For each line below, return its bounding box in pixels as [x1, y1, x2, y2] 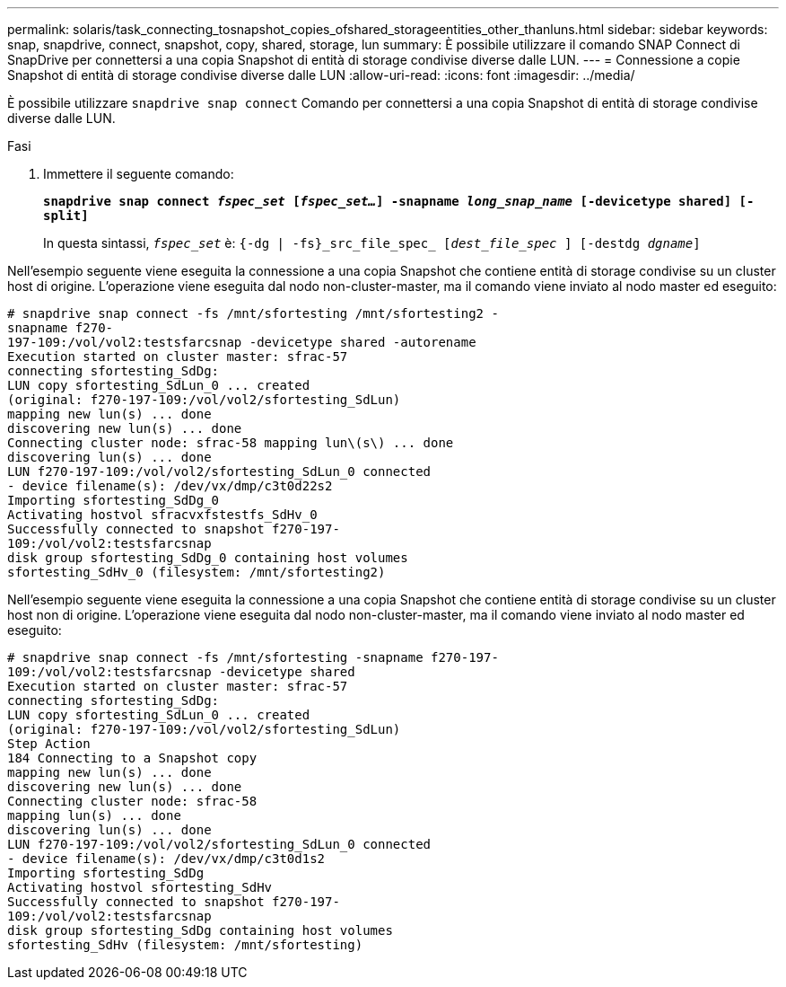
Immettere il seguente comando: [43, 166, 234, 181]
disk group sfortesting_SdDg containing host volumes [7, 923, 393, 938]
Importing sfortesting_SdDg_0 [7, 493, 220, 507]
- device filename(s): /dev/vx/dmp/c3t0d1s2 [7, 851, 326, 866]
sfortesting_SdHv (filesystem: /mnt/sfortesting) [7, 938, 363, 952]
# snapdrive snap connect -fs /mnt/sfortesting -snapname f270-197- [7, 650, 499, 665]
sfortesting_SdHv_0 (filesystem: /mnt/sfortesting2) [7, 565, 386, 579]
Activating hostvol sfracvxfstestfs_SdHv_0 [7, 507, 318, 522]
